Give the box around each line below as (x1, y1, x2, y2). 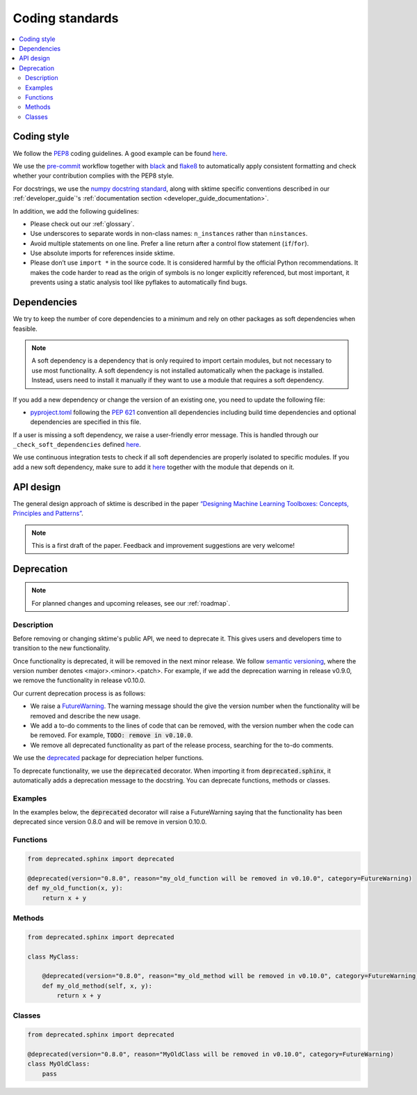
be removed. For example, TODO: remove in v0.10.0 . (30, 731, 193, 739)
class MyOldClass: (27, 1060, 90, 1068)
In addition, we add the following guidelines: (13, 207, 139, 215)
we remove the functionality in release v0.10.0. (13, 676, 146, 685)
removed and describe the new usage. (30, 711, 140, 720)
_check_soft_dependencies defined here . (13, 441, 142, 449)
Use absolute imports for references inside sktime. (30, 249, 175, 258)
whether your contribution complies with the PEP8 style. (13, 171, 174, 180)
